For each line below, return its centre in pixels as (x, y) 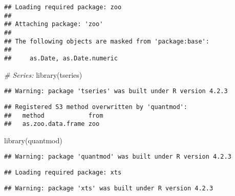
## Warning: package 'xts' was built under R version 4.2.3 (109, 188)
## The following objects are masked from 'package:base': (107, 41)
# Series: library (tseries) (43, 74)
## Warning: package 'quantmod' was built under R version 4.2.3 (118, 157)
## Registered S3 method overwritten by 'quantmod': (96, 107)
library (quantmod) (33, 140)
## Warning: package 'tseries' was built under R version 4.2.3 (116, 91)
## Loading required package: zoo (63, 7)
